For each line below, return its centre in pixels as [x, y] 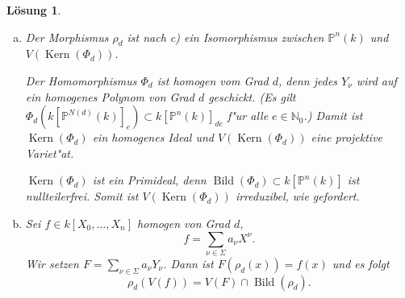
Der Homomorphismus [81, 80]
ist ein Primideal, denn [149, 180]
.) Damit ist [333, 116]
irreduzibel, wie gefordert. [297, 196]
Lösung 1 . [34, 10]
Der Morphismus [67, 37]
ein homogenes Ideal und [153, 137]
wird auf [376, 80]
